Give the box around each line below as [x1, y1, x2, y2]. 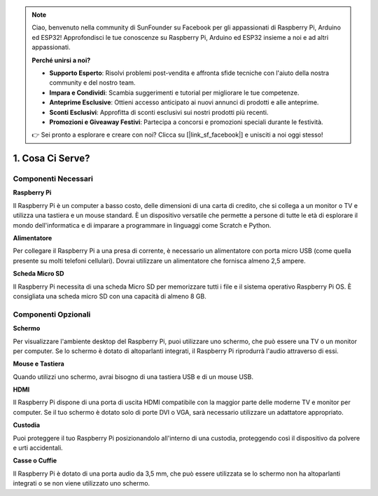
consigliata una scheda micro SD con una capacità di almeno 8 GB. [13, 291, 206, 301]
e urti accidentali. [13, 443, 63, 452]
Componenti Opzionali [13, 309, 91, 319]
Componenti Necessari [13, 174, 94, 184]
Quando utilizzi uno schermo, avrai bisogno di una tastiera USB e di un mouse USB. [13, 372, 253, 381]
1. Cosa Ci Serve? [13, 153, 90, 165]
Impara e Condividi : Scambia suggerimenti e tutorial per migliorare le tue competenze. [49, 88, 300, 97]
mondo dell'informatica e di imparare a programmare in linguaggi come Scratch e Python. [13, 221, 272, 229]
